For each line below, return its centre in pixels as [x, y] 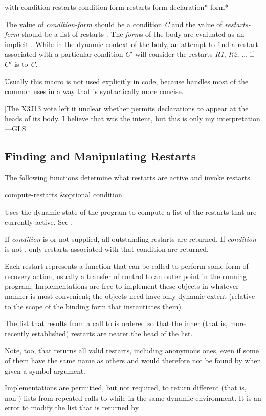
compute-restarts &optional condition [63, 194]
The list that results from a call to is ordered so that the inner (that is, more [125, 323]
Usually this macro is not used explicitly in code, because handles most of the [127, 81]
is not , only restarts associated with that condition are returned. [107, 249]
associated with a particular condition [64, 54]
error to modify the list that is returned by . [74, 408]
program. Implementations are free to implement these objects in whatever [122, 286]
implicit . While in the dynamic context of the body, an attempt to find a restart [132, 44]
